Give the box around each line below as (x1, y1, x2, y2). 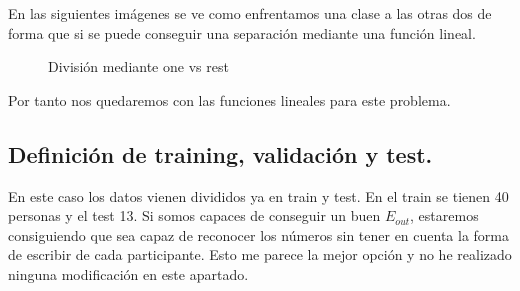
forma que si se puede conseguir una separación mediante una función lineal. (8, 22, 476, 43)
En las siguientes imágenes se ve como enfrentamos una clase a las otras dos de (8, 3, 492, 23)
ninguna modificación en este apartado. (8, 263, 249, 284)
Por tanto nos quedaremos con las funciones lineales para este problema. (8, 89, 451, 110)
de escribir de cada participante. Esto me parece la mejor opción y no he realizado (8, 244, 512, 265)
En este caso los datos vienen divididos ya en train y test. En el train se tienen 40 (8, 185, 509, 206)
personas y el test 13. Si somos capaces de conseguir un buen (8, 205, 381, 226)
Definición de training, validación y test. (8, 138, 433, 169)
